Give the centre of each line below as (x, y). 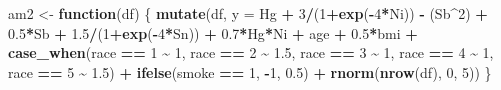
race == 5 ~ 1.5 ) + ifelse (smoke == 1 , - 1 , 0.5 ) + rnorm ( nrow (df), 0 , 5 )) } (250, 71)
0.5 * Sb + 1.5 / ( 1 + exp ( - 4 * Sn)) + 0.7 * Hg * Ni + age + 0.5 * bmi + (213, 32)
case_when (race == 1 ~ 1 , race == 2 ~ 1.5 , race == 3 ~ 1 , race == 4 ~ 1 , (251, 52)
